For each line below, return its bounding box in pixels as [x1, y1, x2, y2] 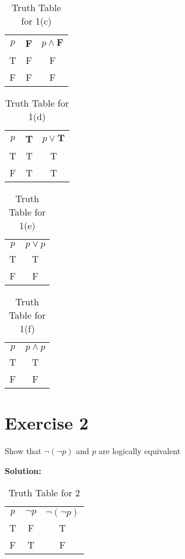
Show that [5, 445, 41, 457]
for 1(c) [21, 14, 52, 28]
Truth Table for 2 [8, 486, 81, 500]
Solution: [5, 464, 41, 476]
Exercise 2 [5, 411, 89, 435]
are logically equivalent [99, 445, 181, 457]
